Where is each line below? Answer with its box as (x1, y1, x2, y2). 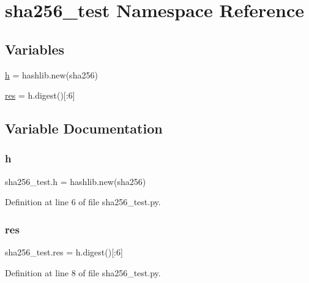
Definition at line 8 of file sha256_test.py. (5, 266, 161, 279)
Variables (5, 39, 65, 58)
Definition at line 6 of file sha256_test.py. (5, 195, 161, 208)
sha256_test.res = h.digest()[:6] (5, 246, 123, 258)
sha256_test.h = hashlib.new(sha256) (5, 175, 146, 187)
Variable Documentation (5, 119, 163, 138)
